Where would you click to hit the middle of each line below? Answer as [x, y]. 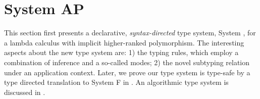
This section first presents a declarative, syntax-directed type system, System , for [130, 33]
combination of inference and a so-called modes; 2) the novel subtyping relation [127, 62]
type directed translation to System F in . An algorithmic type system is [116, 82]
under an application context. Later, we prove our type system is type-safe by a [127, 72]
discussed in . [25, 92]
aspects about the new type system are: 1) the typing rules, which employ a [121, 52]
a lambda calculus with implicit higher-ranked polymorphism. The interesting [124, 42]
